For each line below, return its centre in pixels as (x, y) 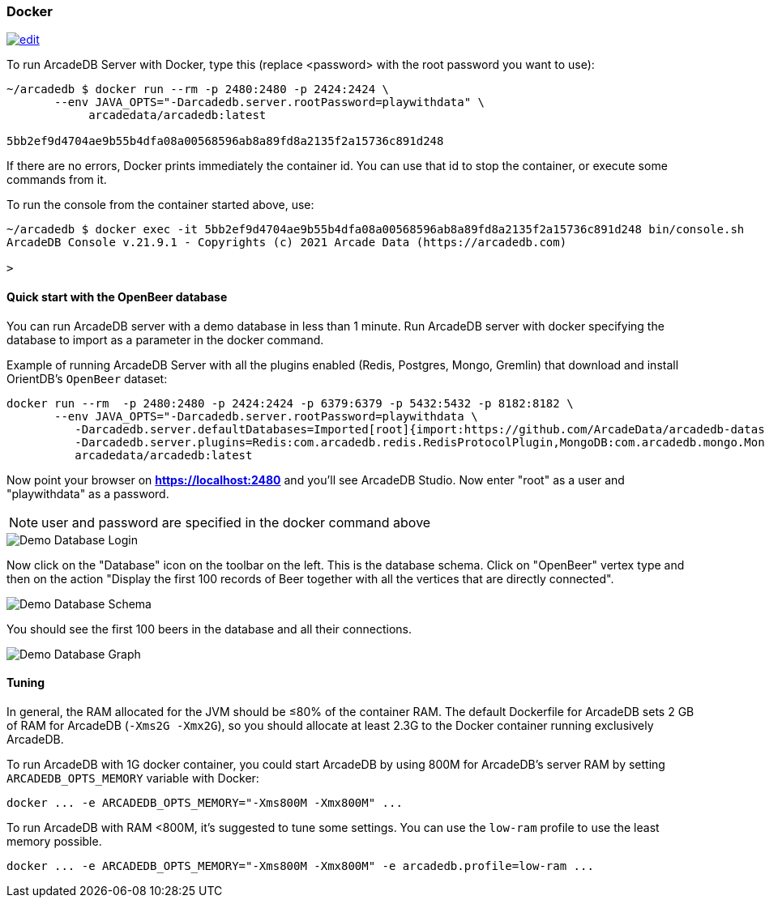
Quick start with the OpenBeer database (117, 296)
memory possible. (54, 841)
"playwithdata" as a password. (88, 493)
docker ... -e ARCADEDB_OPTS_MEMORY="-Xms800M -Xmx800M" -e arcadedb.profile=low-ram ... (300, 866)
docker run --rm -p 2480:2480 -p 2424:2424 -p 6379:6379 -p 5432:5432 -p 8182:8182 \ (290, 403)
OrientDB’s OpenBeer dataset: (87, 378)
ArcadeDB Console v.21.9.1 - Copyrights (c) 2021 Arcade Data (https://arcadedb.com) (287, 243)
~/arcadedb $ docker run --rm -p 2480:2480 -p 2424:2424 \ (198, 90)
